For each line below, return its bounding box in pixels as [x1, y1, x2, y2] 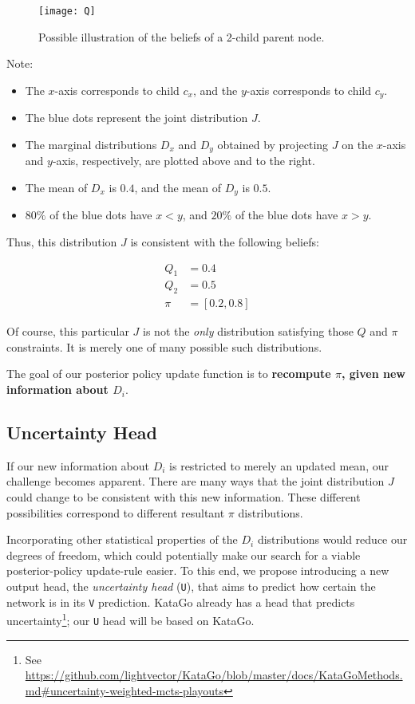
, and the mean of [134, 179, 221, 195]
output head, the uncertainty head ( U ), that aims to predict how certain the [6, 578, 376, 594]
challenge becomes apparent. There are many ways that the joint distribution [6, 473, 385, 490]
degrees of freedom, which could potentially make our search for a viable [6, 546, 361, 563]
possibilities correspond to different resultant [6, 504, 225, 521]
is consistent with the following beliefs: [130, 233, 319, 250]
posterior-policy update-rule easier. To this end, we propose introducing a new [6, 562, 389, 579]
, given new [341, 365, 405, 382]
